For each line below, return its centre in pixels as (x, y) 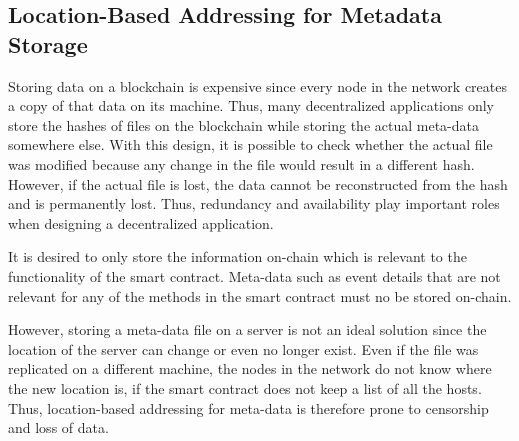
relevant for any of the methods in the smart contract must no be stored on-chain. (260, 295)
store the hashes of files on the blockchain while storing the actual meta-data (243, 124)
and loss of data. (58, 427)
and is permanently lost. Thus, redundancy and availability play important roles (254, 203)
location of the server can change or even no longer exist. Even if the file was (243, 348)
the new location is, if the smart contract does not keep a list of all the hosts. (245, 387)
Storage (48, 43)
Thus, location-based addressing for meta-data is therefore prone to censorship (248, 407)
